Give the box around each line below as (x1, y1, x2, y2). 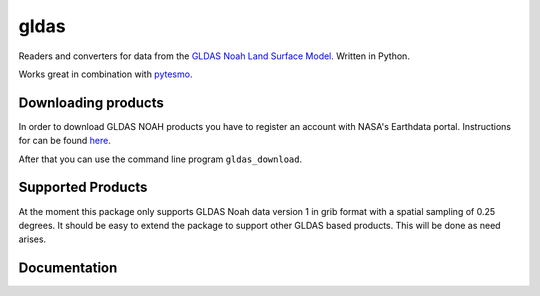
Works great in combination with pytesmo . (18, 68, 193, 80)
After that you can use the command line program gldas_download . (18, 153, 303, 165)
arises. (18, 233, 47, 245)
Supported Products (18, 179, 148, 196)
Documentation (18, 260, 118, 277)
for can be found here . (18, 135, 112, 147)
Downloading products (18, 94, 165, 111)
